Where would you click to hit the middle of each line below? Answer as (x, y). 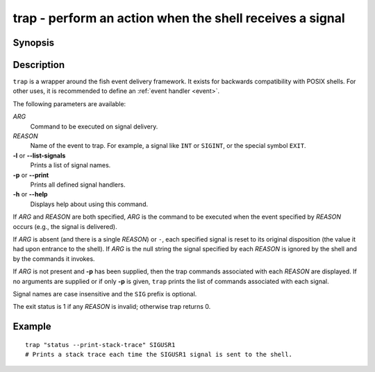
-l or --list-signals (39, 155)
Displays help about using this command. (89, 204)
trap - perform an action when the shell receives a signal (179, 18)
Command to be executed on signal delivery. (94, 126)
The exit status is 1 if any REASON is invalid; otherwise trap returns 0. (112, 307)
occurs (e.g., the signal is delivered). (65, 226)
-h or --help (30, 194)
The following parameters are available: (69, 103)
